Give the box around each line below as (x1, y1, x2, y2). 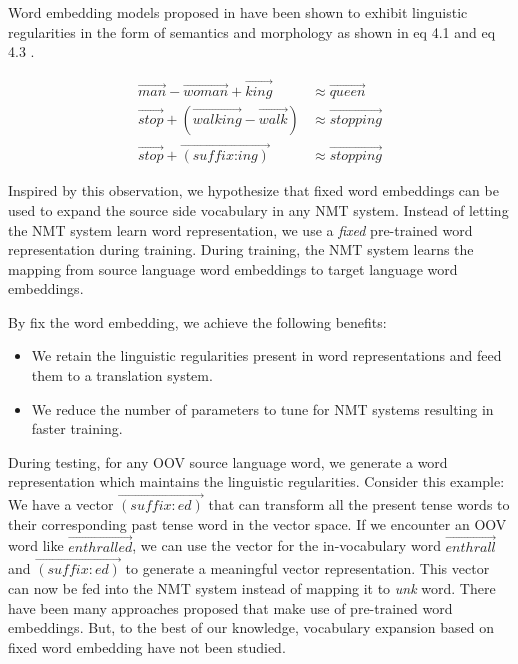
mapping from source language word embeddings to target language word (8, 258, 458, 279)
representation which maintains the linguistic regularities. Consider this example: (8, 471, 505, 492)
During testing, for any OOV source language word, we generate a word (8, 451, 448, 472)
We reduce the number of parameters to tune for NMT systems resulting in (31, 398, 494, 419)
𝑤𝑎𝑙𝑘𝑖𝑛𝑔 (192, 113, 242, 128)
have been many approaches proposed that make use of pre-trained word (8, 597, 453, 618)
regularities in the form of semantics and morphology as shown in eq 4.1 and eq (8, 21, 496, 42)
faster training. (31, 418, 123, 439)
